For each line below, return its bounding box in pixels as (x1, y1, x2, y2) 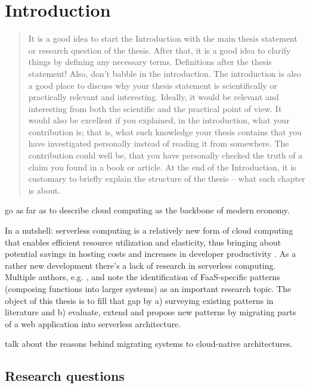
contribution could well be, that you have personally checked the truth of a (28, 149, 303, 162)
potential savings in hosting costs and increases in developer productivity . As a (5, 247, 296, 260)
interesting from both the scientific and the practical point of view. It (28, 102, 282, 114)
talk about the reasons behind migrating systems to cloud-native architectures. (5, 337, 293, 350)
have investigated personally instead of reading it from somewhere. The (28, 137, 289, 150)
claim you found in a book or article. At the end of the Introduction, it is (28, 160, 296, 173)
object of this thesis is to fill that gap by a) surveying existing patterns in (5, 294, 274, 306)
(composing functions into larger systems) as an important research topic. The (5, 283, 292, 294)
